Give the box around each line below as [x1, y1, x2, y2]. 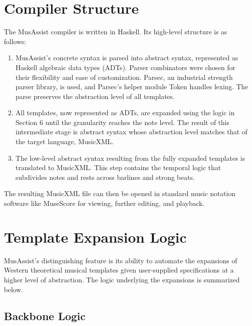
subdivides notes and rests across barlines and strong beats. [15, 172, 195, 182]
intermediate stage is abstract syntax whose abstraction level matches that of [15, 126, 248, 137]
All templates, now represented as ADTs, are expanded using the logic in [15, 107, 235, 118]
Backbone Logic [4, 308, 86, 323]
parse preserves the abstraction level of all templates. [15, 91, 175, 101]
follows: [4, 36, 26, 46]
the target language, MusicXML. [15, 136, 114, 147]
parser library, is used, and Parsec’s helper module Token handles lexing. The [15, 81, 248, 92]
